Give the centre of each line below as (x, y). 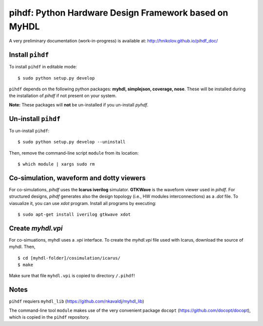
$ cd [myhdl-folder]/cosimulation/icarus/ (69, 258)
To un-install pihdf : (29, 131)
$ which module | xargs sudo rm (56, 164)
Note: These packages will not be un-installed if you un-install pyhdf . (79, 104)
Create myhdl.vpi (36, 228)
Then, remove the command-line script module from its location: (74, 153)
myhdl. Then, (22, 247)
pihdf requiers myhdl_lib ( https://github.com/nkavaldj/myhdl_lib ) (77, 301)
